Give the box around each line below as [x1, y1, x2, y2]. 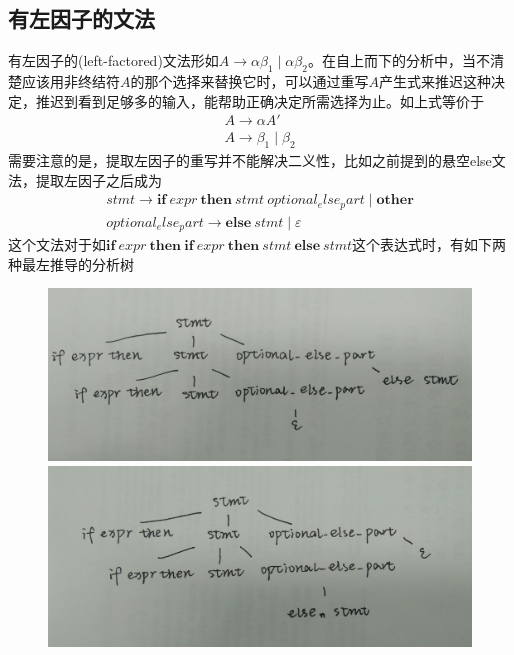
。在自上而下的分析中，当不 [307, 50, 490, 71]
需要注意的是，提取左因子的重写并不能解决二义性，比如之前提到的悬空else [8, 150, 492, 171]
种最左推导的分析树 [8, 253, 134, 274]
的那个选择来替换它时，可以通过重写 [130, 71, 369, 91]
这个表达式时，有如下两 [352, 234, 507, 255]
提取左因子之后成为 [35, 169, 162, 190]
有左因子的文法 [8, 3, 155, 34]
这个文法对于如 [8, 234, 106, 255]
